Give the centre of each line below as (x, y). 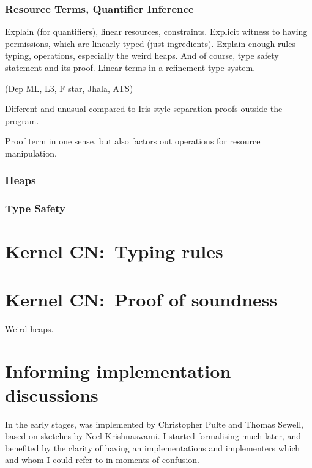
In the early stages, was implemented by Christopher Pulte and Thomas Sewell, (154, 424)
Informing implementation (118, 370)
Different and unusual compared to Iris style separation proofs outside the (144, 109)
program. (22, 120)
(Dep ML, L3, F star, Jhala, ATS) (69, 88)
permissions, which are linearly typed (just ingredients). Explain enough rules (150, 43)
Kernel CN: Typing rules (114, 251)
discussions (52, 394)
